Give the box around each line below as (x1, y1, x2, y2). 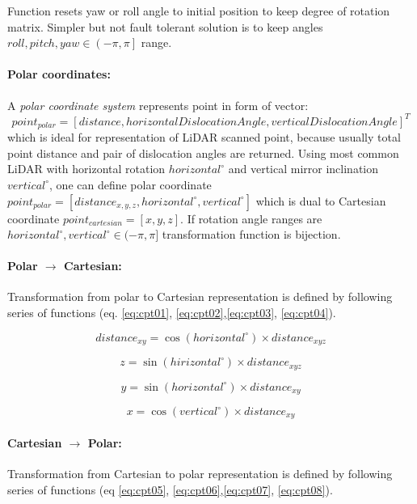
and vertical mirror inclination (228, 160, 379, 177)
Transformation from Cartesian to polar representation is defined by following (7, 465, 393, 482)
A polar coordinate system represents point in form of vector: (7, 96, 309, 113)
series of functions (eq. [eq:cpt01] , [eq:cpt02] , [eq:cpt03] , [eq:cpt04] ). (7, 304, 336, 321)
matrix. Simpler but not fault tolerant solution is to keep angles (7, 18, 323, 35)
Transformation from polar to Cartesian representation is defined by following (7, 288, 393, 305)
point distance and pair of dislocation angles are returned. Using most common (7, 144, 399, 161)
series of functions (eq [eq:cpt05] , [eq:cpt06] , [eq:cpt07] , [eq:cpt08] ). (7, 481, 333, 498)
